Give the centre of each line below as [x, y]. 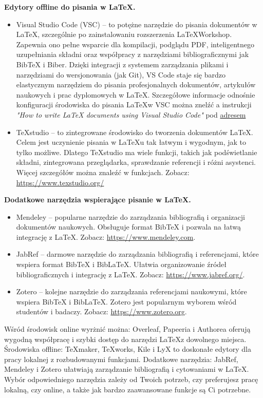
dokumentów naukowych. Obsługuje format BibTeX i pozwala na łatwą [128, 227]
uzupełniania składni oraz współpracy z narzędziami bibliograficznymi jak [133, 54]
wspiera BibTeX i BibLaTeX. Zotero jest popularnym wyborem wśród [126, 301]
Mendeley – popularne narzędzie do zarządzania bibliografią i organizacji [130, 216]
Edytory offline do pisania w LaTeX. [70, 7]
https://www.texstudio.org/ [60, 182]
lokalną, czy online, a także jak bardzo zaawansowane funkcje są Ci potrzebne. [128, 389]
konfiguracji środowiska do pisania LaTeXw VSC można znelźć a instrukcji [134, 105]
